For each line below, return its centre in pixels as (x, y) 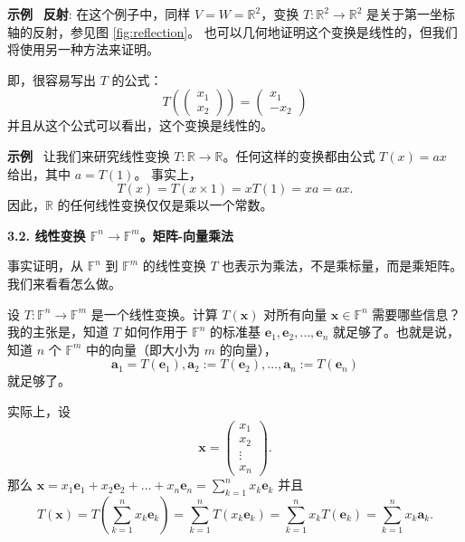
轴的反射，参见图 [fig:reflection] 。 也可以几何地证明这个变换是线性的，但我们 (232, 31)
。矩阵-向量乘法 (187, 235)
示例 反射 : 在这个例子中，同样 (99, 14)
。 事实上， (168, 173)
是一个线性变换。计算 (154, 314)
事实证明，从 (45, 266)
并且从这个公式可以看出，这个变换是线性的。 (140, 125)
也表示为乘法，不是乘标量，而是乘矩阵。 (342, 266)
